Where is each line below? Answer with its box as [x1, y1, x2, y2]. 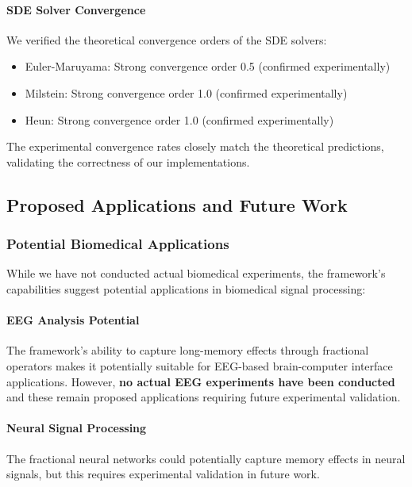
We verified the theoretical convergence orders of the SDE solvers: [6, 31, 327, 48]
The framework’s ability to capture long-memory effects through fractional [6, 342, 369, 359]
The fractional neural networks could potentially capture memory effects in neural [6, 450, 406, 466]
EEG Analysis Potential [6, 312, 140, 328]
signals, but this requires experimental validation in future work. [6, 466, 320, 482]
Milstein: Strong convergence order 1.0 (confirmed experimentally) [25, 84, 348, 101]
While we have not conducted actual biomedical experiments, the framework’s [6, 265, 386, 282]
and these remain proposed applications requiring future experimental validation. [6, 389, 401, 405]
